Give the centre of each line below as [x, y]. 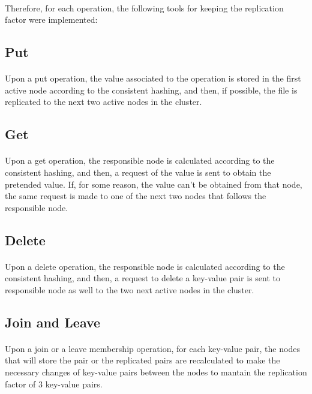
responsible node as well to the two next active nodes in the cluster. [130, 289]
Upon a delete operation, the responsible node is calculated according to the [145, 266]
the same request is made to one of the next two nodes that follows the [136, 196]
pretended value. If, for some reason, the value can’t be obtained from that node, [154, 184]
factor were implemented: [51, 19]
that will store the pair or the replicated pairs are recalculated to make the [142, 360]
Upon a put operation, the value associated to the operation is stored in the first [153, 78]
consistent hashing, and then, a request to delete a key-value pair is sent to [143, 278]
